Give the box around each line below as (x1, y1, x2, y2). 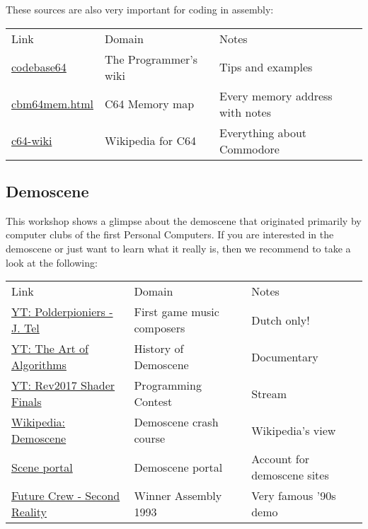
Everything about (219, 124, 307, 141)
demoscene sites (251, 467, 329, 484)
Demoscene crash (134, 414, 219, 431)
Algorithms (11, 356, 67, 373)
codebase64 (11, 59, 67, 76)
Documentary (251, 348, 318, 365)
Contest (134, 393, 173, 410)
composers (134, 320, 185, 337)
